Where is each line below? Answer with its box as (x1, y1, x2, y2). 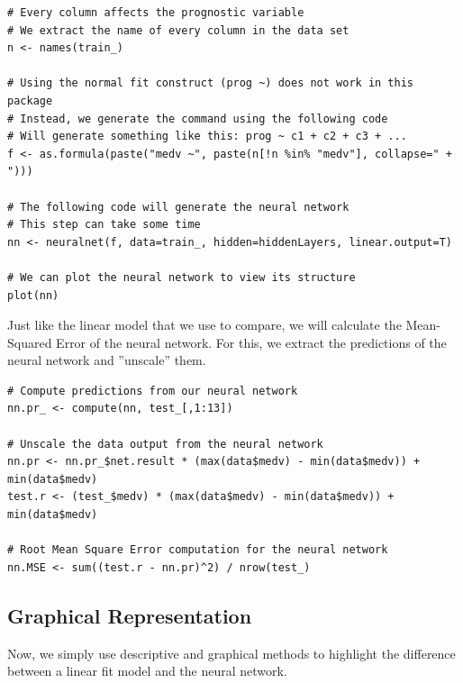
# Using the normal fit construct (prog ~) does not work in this (7, 77, 414, 90)
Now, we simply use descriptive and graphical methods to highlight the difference (7, 643, 456, 662)
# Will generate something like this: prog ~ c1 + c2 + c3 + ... (7, 130, 407, 143)
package (7, 94, 53, 107)
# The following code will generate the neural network (7, 200, 350, 214)
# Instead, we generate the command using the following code (7, 112, 388, 125)
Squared (7, 332, 52, 351)
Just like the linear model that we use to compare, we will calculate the (7, 315, 402, 334)
